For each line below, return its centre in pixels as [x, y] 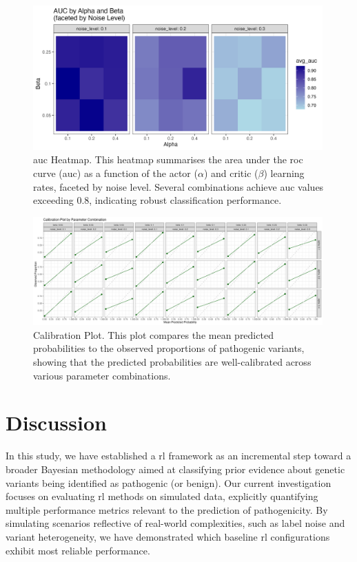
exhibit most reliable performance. [78, 550]
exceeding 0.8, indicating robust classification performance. [157, 200]
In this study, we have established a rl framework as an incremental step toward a [178, 456]
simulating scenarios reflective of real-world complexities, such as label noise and [175, 523]
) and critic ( [231, 173]
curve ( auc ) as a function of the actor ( [115, 173]
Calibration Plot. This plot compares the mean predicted [153, 334]
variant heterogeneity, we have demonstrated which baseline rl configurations [168, 536]
